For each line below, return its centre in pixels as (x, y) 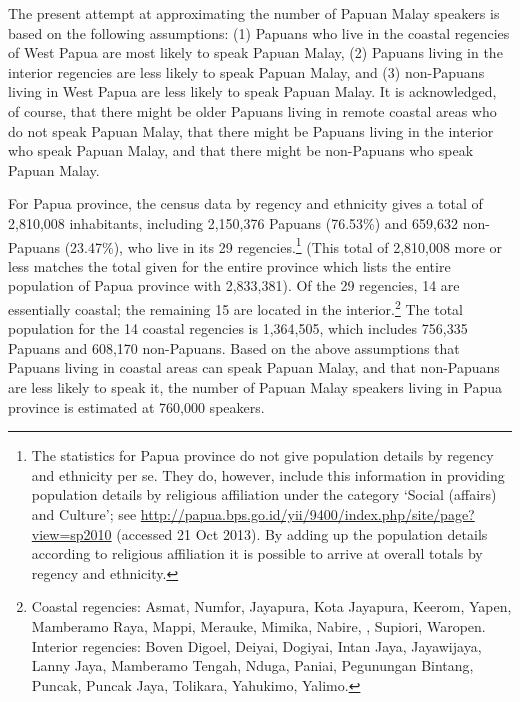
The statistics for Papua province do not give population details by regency (262, 455)
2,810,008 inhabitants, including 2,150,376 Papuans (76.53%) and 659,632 (233, 222)
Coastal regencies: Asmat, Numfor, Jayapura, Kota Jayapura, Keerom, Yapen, (271, 606)
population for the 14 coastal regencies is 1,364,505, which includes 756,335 (238, 328)
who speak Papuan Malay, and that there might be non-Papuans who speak (241, 150)
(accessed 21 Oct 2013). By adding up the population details (302, 533)
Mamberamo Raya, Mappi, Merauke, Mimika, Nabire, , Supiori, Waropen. (258, 625)
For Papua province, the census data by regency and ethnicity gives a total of (245, 203)
